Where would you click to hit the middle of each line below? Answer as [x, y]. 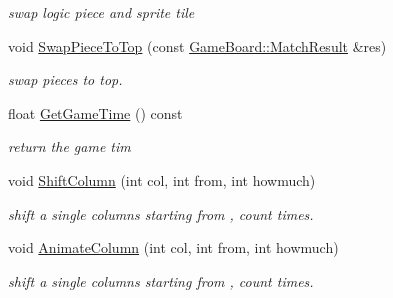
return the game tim [69, 146]
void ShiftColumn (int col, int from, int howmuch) [162, 179]
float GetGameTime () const [95, 112]
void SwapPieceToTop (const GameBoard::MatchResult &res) [197, 45]
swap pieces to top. [65, 79]
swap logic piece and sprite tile [101, 12]
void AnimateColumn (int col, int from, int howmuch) [173, 247]
